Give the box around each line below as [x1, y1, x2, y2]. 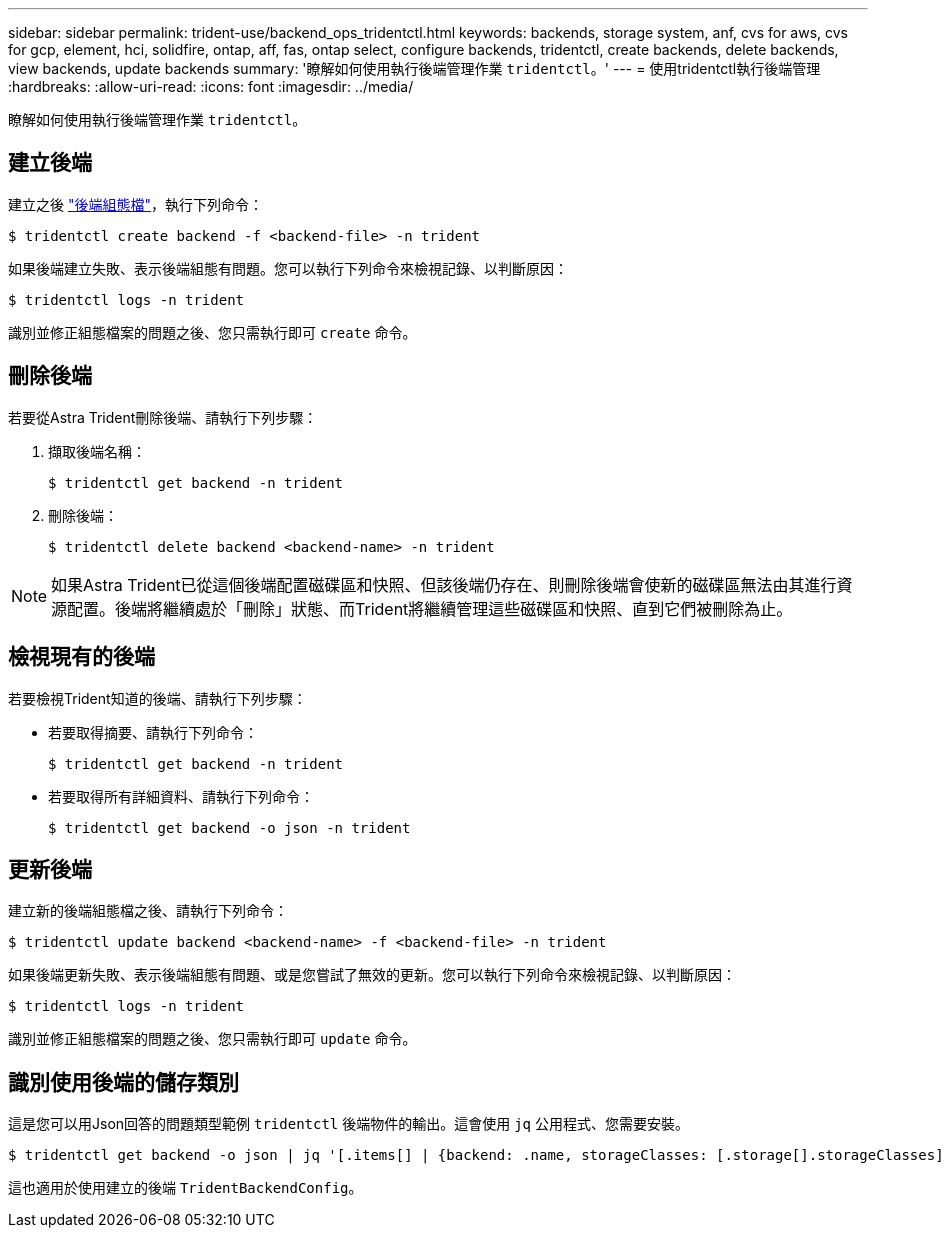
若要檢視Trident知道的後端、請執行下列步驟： [8, 689, 307, 707]
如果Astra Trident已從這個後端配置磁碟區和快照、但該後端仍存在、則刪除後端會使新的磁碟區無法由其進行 [51, 574, 837, 595]
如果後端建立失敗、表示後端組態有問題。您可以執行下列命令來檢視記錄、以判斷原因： [8, 259, 568, 277]
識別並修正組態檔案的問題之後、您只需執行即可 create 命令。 [8, 323, 417, 341]
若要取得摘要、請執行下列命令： [48, 723, 258, 741]
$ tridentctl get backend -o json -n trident [48, 819, 411, 836]
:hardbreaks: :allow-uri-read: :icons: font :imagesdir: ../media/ [8, 78, 414, 95]
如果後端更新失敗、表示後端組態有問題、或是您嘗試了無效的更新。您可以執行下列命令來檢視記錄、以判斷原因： [8, 966, 736, 984]
